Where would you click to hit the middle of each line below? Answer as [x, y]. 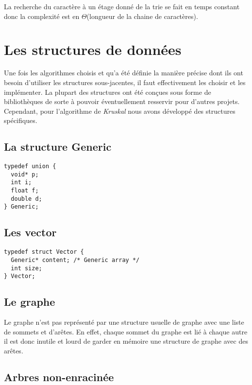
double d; [26, 199]
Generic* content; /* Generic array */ [75, 260]
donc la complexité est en [42, 16]
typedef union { [30, 166]
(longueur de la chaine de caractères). [142, 16]
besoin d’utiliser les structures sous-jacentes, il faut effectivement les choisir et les [125, 82]
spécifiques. [21, 120]
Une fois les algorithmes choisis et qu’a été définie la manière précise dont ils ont [124, 73]
